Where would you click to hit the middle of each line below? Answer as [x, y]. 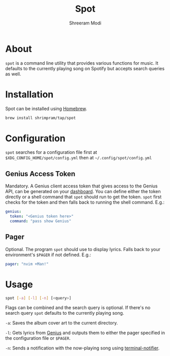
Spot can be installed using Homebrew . [46, 108]
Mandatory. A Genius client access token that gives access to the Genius [81, 186]
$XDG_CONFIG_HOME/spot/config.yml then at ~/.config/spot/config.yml [79, 158]
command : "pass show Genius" [41, 221]
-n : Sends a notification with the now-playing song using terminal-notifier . [82, 348]
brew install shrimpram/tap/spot [41, 118]
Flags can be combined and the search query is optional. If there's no [78, 308]
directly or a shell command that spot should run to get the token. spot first [83, 197]
